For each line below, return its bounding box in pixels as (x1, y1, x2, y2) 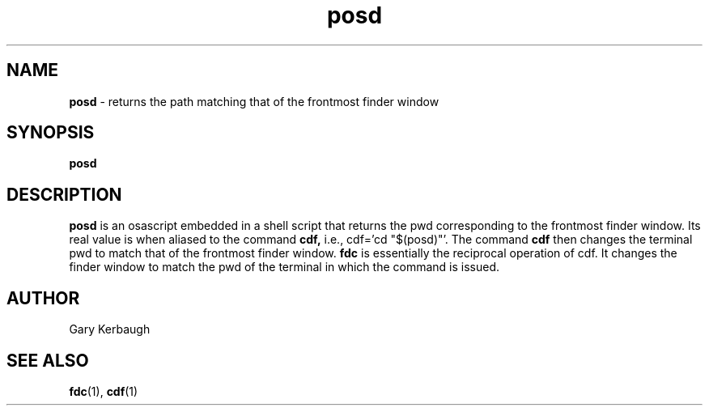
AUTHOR (6, 287, 80, 308)
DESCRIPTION (6, 184, 122, 205)
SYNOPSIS (6, 122, 95, 143)
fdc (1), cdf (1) (69, 384, 138, 398)
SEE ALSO (6, 350, 89, 371)
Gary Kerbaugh (69, 322, 151, 337)
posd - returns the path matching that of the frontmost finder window (69, 94, 439, 108)
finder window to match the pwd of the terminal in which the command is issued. (69, 260, 500, 274)
